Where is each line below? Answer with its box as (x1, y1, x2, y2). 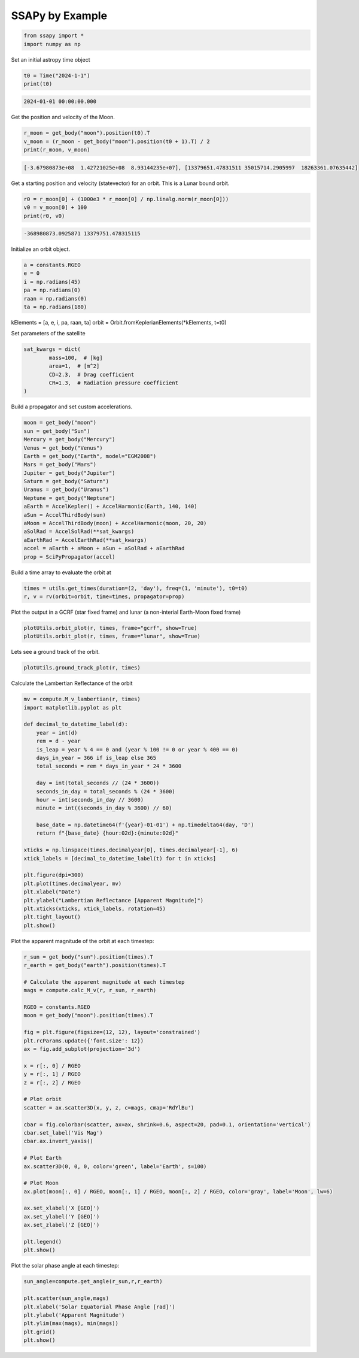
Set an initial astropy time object (11, 56, 90, 63)
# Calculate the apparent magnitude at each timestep (23, 978, 185, 985)
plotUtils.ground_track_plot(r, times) (23, 665, 141, 671)
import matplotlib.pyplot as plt (23, 704, 122, 711)
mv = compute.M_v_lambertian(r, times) (23, 696, 141, 703)
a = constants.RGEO (23, 262, 81, 269)
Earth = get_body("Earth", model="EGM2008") (23, 453, 157, 459)
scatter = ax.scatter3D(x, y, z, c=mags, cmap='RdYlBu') (23, 1104, 194, 1111)
